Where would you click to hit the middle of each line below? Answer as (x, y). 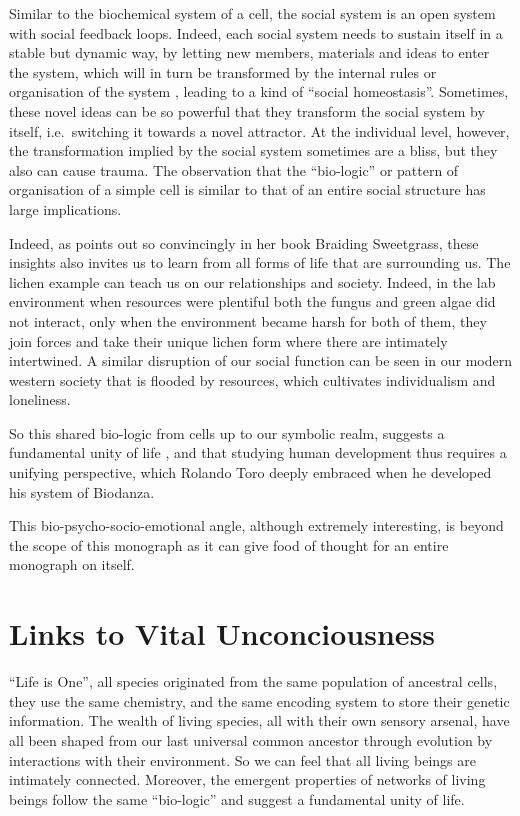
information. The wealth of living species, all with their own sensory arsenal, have (259, 720)
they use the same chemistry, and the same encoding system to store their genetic (259, 700)
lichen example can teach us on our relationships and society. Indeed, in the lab (252, 281)
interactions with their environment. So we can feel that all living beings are (242, 759)
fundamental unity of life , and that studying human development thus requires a (258, 452)
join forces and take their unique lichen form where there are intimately (228, 340)
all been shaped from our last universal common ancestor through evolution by (251, 739)
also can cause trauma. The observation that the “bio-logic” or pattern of (234, 169)
